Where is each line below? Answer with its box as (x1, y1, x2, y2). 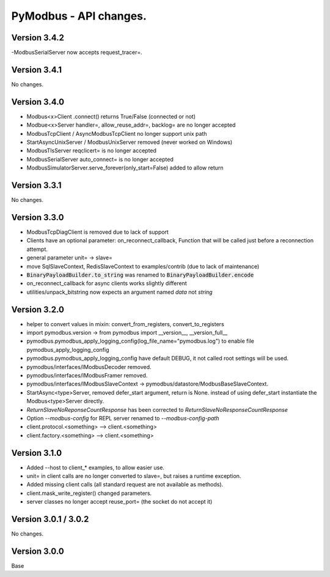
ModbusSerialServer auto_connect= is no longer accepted (26, 155, 174, 163)
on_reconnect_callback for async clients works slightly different (26, 280, 187, 287)
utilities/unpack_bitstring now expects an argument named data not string (26, 288, 213, 296)
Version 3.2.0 (11, 304, 64, 315)
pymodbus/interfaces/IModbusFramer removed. (26, 372, 148, 379)
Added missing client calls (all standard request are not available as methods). (26, 481, 224, 488)
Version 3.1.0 (11, 447, 62, 458)
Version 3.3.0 (11, 212, 64, 223)
